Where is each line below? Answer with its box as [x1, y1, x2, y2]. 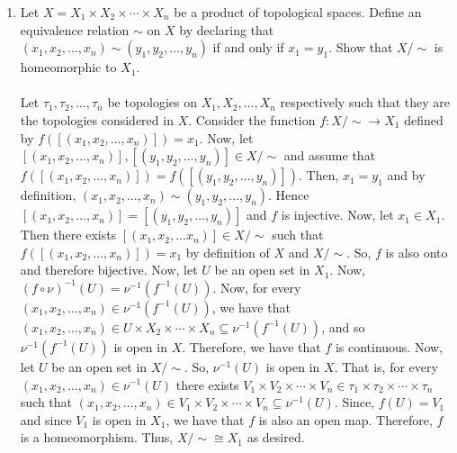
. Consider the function [188, 110, 316, 129]
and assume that [283, 146, 376, 165]
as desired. [246, 428, 305, 447]
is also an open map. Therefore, [258, 410, 433, 429]
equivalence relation [20, 20, 130, 39]
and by [387, 166, 426, 185]
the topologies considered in [20, 110, 174, 129]
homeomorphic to [20, 58, 117, 77]
